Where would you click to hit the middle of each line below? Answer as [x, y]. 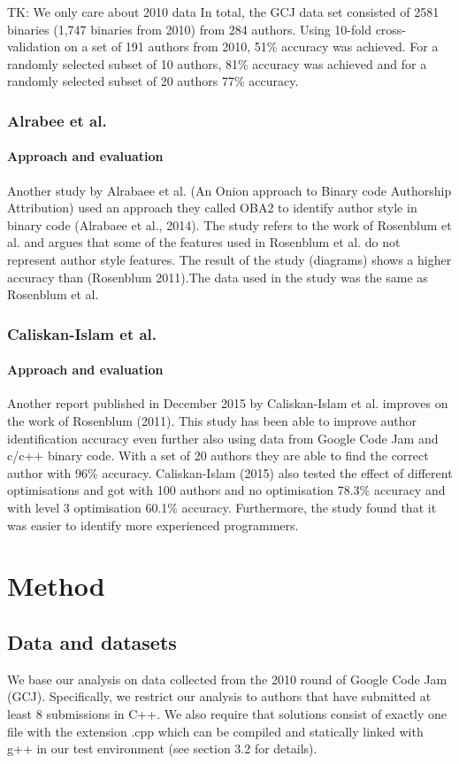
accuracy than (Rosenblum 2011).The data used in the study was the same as [218, 277]
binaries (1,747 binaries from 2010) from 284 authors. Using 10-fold [189, 29]
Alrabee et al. [57, 120]
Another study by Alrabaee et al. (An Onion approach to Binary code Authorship [229, 190]
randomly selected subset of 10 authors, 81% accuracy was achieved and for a [217, 63]
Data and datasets [92, 641]
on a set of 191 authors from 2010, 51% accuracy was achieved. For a [251, 46]
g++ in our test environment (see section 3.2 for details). [162, 749]
